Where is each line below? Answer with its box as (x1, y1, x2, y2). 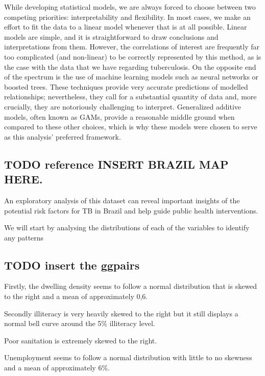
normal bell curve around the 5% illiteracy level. (4, 318, 155, 329)
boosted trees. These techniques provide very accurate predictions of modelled (4, 81, 248, 92)
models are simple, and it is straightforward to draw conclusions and (4, 31, 219, 42)
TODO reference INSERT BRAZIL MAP (4, 156, 229, 172)
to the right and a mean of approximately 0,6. (4, 291, 148, 302)
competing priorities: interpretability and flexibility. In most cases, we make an (4, 11, 251, 22)
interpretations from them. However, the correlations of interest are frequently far (4, 41, 259, 52)
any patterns (4, 232, 44, 243)
